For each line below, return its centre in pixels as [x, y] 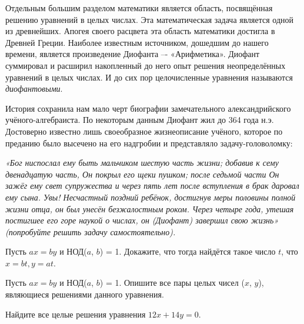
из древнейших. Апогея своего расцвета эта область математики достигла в [140, 31]
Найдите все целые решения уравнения [76, 314]
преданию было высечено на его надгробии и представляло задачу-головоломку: [149, 143]
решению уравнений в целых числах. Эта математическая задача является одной [150, 19]
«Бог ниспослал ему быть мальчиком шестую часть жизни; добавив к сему [142, 163]
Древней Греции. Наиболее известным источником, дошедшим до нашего [137, 42]
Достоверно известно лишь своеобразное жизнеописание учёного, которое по [144, 131]
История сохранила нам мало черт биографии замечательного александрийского [148, 108]
